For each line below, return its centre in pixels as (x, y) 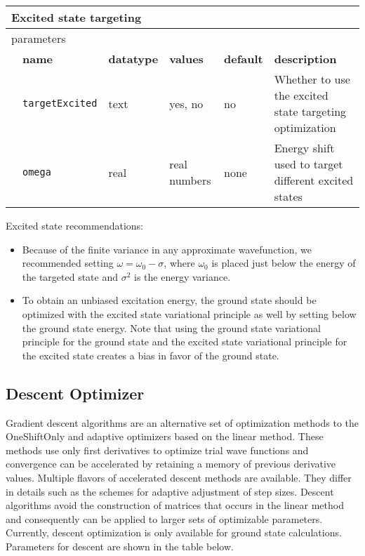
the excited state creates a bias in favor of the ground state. (151, 355)
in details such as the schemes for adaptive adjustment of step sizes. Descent (170, 491)
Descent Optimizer (75, 393)
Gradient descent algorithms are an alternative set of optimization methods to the (182, 422)
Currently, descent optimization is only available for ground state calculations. (174, 532)
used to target (308, 164)
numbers (190, 180)
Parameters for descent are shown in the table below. (120, 546)
